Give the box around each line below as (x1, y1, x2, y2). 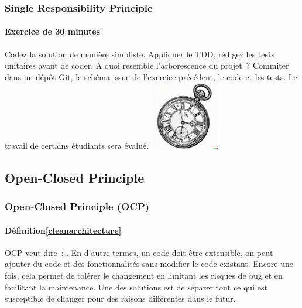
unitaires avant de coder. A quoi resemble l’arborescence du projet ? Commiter (5, 59, 289, 71)
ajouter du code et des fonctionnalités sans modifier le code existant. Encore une (5, 258, 294, 270)
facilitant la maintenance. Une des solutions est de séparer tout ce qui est (5, 280, 267, 293)
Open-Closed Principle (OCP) (5, 199, 150, 214)
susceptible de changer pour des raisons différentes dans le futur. (5, 292, 236, 304)
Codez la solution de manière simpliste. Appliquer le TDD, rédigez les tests (5, 47, 274, 60)
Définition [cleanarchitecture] (5, 224, 122, 236)
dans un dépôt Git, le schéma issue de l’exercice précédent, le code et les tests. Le (5, 70, 297, 83)
